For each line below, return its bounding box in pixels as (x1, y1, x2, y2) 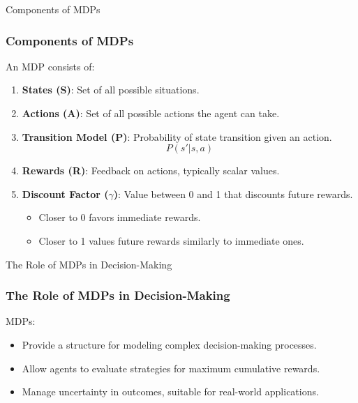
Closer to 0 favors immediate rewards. (38, 210, 201, 225)
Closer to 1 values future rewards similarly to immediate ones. (38, 233, 304, 248)
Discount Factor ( (22, 186, 109, 201)
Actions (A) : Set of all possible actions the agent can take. (22, 106, 280, 120)
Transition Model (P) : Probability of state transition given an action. (22, 129, 332, 144)
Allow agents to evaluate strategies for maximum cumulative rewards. (22, 360, 320, 375)
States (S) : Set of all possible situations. (22, 82, 200, 97)
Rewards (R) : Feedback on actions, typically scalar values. (22, 163, 280, 178)
